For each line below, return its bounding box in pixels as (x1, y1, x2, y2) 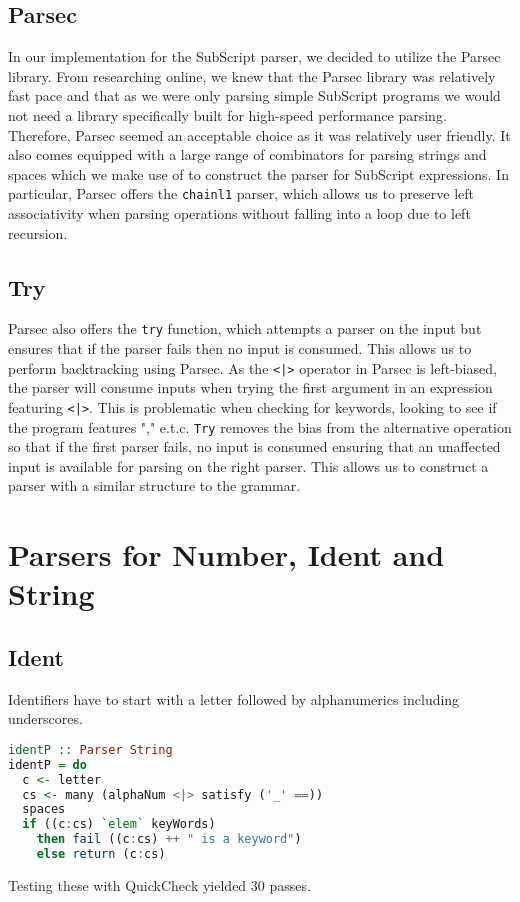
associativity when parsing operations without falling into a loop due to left (8, 203, 471, 224)
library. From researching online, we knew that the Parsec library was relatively (8, 65, 496, 86)
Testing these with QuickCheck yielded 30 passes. (8, 874, 311, 895)
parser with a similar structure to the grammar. (8, 475, 301, 496)
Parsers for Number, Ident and (8, 534, 445, 575)
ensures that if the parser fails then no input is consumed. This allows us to (8, 338, 472, 359)
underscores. (8, 708, 83, 729)
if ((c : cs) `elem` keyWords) (22, 817, 216, 832)
